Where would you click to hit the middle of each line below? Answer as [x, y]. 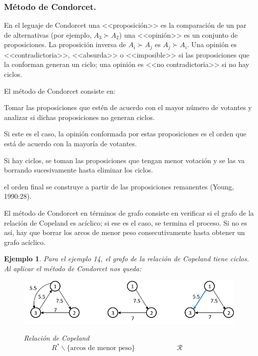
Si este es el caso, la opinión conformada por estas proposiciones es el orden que [125, 134]
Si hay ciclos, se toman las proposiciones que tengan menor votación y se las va [125, 160]
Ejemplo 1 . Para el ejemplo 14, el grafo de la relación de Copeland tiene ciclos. [127, 259]
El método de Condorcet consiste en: [60, 90]
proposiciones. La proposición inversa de [65, 44]
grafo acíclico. [25, 242]
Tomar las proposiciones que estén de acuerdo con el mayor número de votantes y [128, 107]
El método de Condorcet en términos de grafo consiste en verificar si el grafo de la [129, 212]
